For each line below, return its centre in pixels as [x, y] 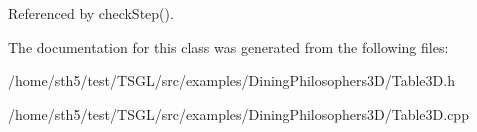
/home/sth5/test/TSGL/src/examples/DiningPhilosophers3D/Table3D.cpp [238, 113]
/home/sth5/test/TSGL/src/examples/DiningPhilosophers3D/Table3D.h [231, 80]
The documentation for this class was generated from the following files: [228, 46]
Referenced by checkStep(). [91, 13]
